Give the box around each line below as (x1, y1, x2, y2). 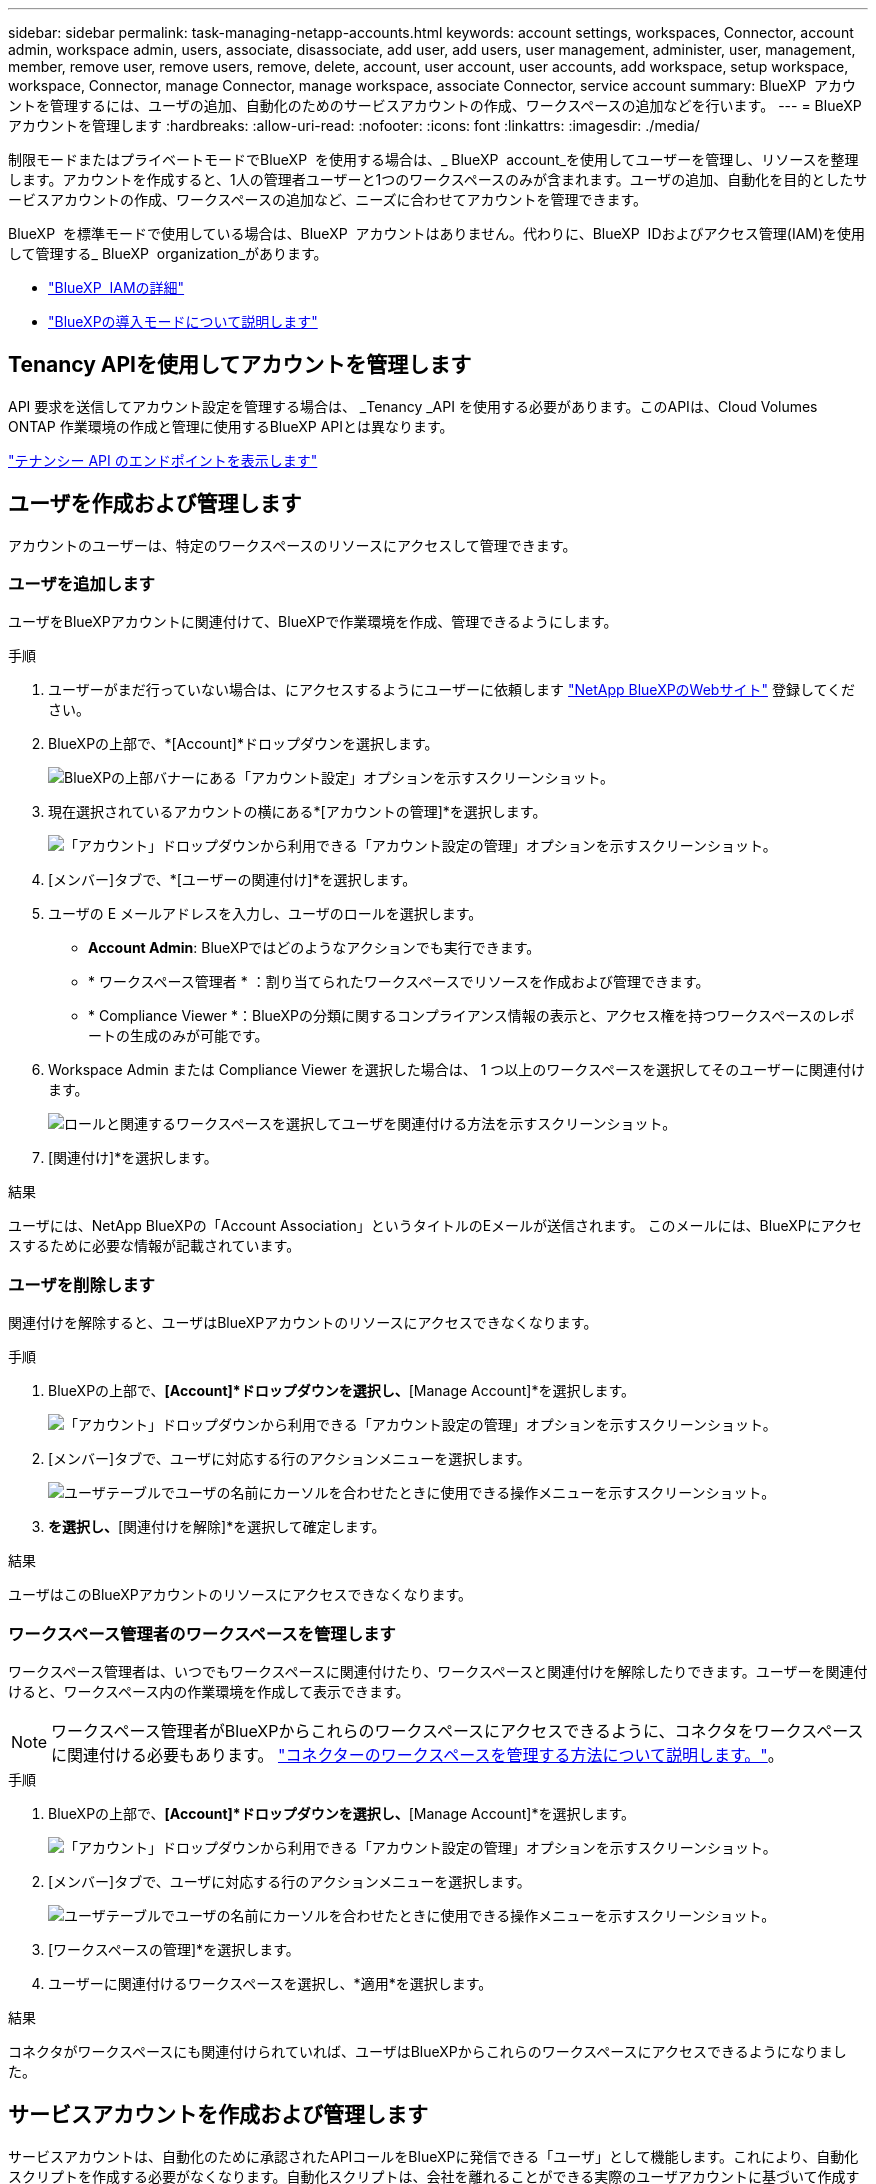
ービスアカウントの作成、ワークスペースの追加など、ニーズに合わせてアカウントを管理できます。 (8, 191, 648, 208)
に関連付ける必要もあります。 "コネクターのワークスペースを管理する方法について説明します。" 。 (51, 1744, 784, 1765)
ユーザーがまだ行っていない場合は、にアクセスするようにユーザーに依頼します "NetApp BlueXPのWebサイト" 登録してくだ (48, 681, 856, 699)
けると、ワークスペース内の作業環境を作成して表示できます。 (8, 1682, 410, 1700)
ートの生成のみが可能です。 (88, 1027, 269, 1045)
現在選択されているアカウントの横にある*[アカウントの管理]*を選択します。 (48, 803, 547, 821)
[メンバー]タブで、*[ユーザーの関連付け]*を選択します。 (48, 871, 417, 889)
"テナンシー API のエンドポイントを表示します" (8, 451, 318, 469)
